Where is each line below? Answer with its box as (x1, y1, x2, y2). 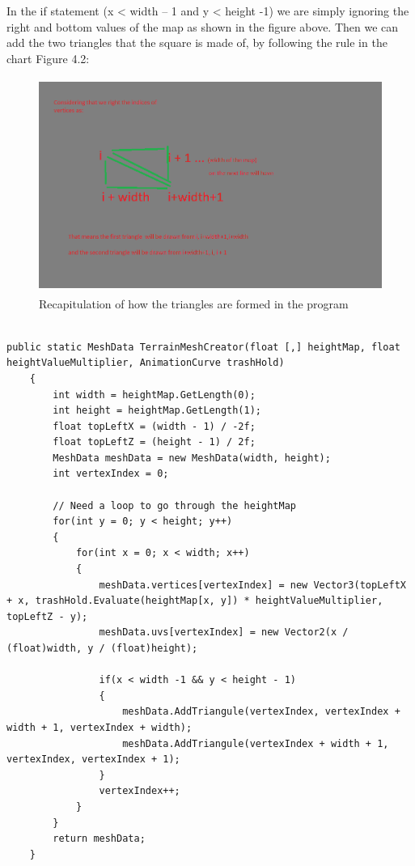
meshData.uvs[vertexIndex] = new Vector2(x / (99, 626, 349, 639)
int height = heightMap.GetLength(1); (53, 405, 261, 417)
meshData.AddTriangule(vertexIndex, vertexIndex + (122, 706, 400, 718)
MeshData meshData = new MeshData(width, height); (53, 452, 331, 464)
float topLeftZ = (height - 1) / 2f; (53, 436, 256, 448)
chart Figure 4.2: (6, 49, 90, 66)
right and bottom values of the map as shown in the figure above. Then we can (6, 18, 399, 35)
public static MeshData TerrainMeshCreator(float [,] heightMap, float (6, 341, 400, 353)
